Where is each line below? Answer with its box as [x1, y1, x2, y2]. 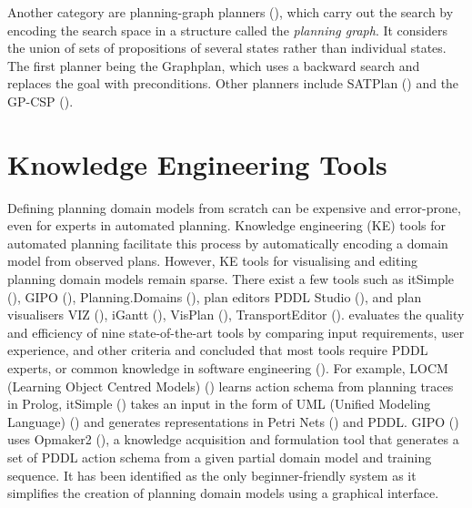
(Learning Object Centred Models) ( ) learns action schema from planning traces [7, 376, 454, 395]
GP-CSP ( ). [7, 91, 74, 110]
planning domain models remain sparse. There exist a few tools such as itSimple [7, 269, 455, 289]
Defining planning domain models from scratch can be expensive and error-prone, [7, 198, 461, 217]
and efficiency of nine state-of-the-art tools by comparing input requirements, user [7, 322, 465, 341]
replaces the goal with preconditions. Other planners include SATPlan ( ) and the [7, 74, 459, 93]
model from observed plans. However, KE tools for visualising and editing [7, 251, 418, 270]
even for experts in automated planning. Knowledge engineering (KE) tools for [7, 216, 446, 235]
